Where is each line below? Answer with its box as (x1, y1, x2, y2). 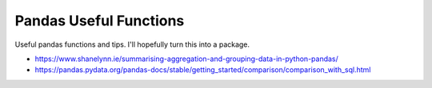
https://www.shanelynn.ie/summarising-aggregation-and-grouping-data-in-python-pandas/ (34, 54, 339, 63)
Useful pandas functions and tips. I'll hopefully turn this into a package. (14, 40, 250, 49)
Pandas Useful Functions (14, 12, 185, 29)
